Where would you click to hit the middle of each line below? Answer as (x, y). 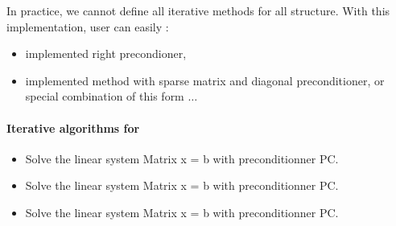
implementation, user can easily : (88, 26)
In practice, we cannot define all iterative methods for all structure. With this (198, 10)
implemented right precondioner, (106, 53)
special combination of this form (105, 96)
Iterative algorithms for (73, 127)
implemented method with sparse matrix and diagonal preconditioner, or (205, 80)
